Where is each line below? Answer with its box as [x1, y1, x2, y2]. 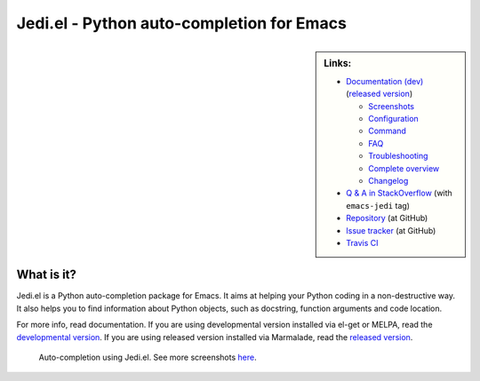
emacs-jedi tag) [346, 200, 411, 210]
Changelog [368, 175, 409, 186]
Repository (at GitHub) [346, 213, 428, 224]
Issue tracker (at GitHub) [346, 225, 436, 235]
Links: [324, 57, 352, 69]
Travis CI [346, 237, 379, 248]
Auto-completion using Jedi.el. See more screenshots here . [38, 352, 257, 362]
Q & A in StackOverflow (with [346, 187, 452, 199]
